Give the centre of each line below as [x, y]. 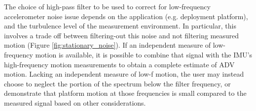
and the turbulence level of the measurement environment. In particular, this [120, 26]
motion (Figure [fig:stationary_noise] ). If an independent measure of [108, 45]
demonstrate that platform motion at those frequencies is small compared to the [125, 93]
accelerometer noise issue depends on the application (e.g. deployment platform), [126, 16]
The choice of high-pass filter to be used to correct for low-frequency [107, 6]
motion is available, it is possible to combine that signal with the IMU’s [144, 54]
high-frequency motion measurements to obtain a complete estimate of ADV [119, 64]
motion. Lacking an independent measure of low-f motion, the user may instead [124, 74]
